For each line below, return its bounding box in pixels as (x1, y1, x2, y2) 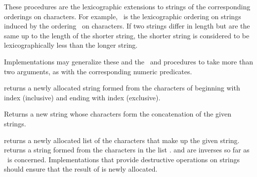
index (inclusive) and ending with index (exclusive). (4, 92, 161, 102)
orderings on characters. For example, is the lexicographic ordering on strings (4, 11, 241, 21)
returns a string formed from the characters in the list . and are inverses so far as (4, 145, 250, 155)
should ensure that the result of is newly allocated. (4, 164, 158, 174)
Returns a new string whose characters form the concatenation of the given (4, 109, 231, 119)
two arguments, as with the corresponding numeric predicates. (4, 66, 192, 76)
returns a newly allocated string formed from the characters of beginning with (4, 83, 240, 93)
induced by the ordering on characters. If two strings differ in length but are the (4, 21, 250, 31)
